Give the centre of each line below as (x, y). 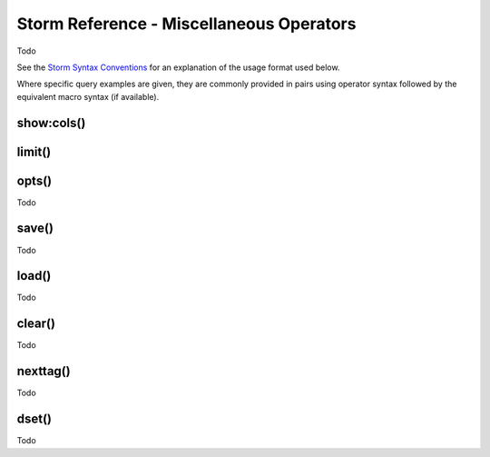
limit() (34, 151)
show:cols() (51, 123)
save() (35, 228)
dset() (34, 419)
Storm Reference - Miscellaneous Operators (186, 24)
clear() (36, 324)
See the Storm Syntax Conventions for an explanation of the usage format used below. (178, 67)
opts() (34, 180)
